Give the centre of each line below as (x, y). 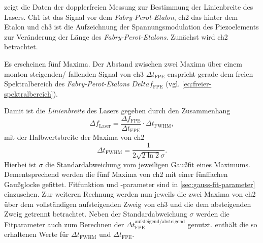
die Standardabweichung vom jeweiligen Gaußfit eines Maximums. (148, 164)
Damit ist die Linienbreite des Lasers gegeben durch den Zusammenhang (117, 111)
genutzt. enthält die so (222, 224)
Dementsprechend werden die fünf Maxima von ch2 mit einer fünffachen (116, 174)
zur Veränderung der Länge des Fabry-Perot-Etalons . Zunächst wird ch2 (116, 36)
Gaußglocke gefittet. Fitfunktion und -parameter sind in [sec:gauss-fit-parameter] (130, 184)
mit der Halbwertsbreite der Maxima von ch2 (74, 137)
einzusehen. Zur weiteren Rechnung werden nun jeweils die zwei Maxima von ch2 (130, 194)
